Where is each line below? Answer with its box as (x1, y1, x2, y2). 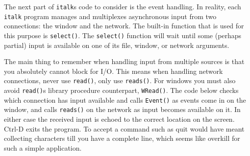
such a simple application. (4, 142, 82, 153)
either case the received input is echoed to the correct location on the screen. (4, 113, 235, 124)
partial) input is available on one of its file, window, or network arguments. (4, 40, 229, 50)
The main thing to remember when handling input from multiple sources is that (4, 56, 245, 67)
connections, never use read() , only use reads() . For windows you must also (4, 75, 236, 86)
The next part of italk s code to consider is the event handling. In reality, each (4, 1, 241, 11)
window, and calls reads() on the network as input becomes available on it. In (4, 104, 241, 114)
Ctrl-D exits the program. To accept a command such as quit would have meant (4, 123, 245, 134)
